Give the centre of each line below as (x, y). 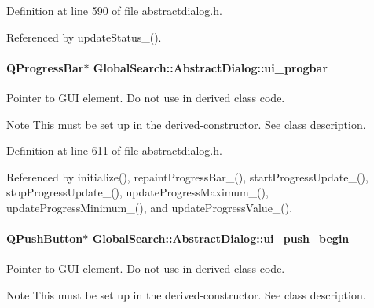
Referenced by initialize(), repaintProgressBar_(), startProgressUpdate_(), (187, 176)
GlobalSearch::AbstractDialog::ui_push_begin (221, 238)
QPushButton (45, 238)
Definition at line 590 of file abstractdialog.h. (114, 10)
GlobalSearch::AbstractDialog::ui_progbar (211, 67)
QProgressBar (45, 67)
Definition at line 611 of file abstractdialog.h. (114, 150)
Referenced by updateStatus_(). (84, 37)
